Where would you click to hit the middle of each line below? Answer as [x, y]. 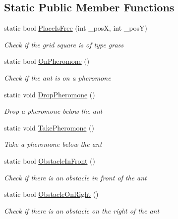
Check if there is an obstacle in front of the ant [75, 177]
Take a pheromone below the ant [53, 144]
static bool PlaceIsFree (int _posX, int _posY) [76, 28]
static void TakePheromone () [49, 127]
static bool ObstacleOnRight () [51, 194]
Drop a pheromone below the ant [53, 111]
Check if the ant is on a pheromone [58, 77]
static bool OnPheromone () [47, 61]
